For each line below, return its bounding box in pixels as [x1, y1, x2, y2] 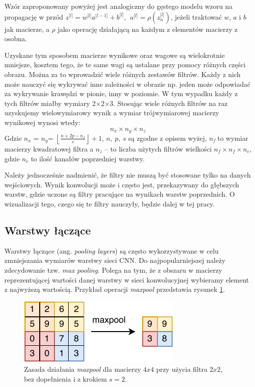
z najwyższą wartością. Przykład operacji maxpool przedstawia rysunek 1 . [4, 284, 225, 294]
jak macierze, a [4, 24, 50, 34]
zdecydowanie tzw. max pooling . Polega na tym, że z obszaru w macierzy [4, 264, 223, 275]
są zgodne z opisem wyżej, [128, 132, 207, 143]
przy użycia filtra [156, 364, 207, 374]
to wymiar [217, 132, 249, 143]
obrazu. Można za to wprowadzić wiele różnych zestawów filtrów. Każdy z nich [4, 69, 241, 79]
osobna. [4, 33, 27, 44]
